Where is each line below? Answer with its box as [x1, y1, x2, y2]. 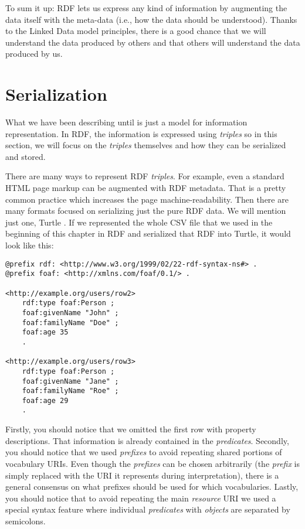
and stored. [5, 150, 46, 162]
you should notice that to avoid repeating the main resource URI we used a [5, 492, 276, 504]
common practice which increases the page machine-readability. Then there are [5, 193, 289, 205]
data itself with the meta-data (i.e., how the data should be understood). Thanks [5, 13, 297, 25]
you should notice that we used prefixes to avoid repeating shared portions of [5, 446, 282, 458]
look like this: [5, 239, 54, 251]
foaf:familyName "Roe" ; [22, 387, 119, 395]
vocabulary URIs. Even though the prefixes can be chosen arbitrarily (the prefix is [5, 457, 300, 469]
